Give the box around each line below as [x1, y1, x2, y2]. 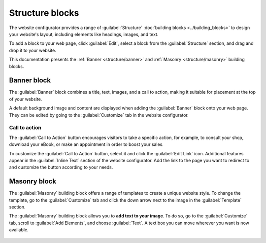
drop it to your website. [9, 47, 57, 53]
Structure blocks [9, 7, 79, 18]
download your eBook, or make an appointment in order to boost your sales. [9, 141, 164, 147]
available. [9, 227, 29, 233]
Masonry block [9, 177, 57, 186]
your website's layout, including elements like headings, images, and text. [9, 31, 159, 37]
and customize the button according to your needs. [9, 164, 113, 170]
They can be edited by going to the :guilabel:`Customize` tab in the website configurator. [9, 112, 189, 118]
